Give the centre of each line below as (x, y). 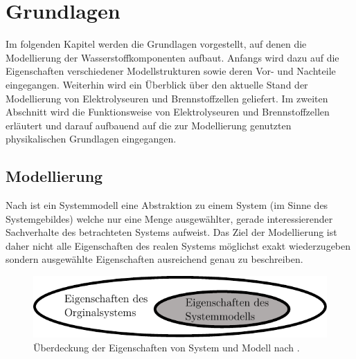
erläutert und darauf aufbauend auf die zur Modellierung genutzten (149, 125)
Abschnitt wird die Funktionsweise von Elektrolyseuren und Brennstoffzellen (168, 112)
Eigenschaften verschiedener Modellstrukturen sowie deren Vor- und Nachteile (171, 71)
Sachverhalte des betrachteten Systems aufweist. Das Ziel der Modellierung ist (171, 232)
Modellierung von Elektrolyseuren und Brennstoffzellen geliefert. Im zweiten (167, 98)
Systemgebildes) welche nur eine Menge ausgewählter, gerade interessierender (169, 218)
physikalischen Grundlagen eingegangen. (91, 139)
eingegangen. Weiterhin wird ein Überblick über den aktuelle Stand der (157, 84)
